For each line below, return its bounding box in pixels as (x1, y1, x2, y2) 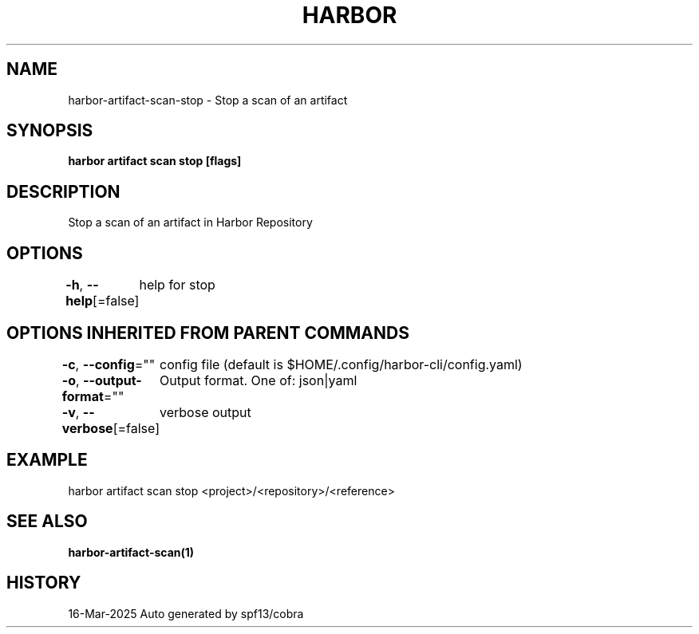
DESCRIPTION (6, 181, 120, 202)
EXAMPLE (6, 450, 88, 471)
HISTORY (6, 573, 81, 593)
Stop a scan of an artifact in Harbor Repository (68, 215, 313, 230)
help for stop (139, 277, 215, 293)
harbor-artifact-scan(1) (68, 545, 195, 559)
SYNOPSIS (6, 120, 93, 141)
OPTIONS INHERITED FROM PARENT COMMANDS (6, 322, 409, 343)
